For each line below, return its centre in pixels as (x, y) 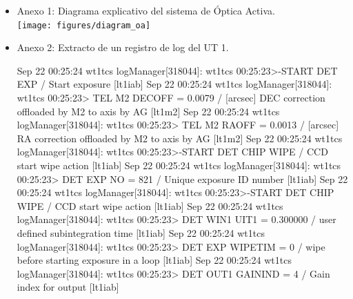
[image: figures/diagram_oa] (84, 25)
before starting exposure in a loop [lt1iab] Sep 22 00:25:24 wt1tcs (154, 260)
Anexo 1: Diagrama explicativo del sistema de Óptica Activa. (146, 10)
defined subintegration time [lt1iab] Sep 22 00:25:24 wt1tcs (141, 232)
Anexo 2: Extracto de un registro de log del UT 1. (123, 47)
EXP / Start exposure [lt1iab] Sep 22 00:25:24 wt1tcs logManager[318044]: (174, 84)
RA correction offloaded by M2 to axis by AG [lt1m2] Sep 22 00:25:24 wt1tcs (180, 138)
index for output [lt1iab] (68, 287)
